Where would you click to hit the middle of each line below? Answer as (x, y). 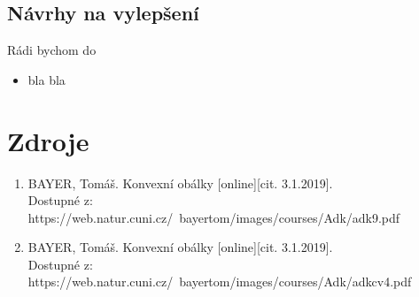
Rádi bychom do (52, 50)
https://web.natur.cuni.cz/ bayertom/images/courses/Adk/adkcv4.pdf (220, 282)
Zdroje (48, 140)
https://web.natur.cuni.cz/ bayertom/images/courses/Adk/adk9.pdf (214, 217)
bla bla (47, 79)
